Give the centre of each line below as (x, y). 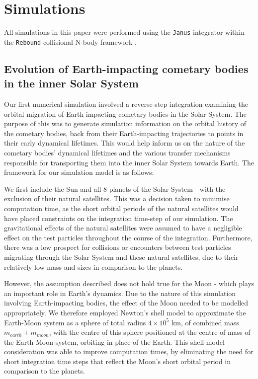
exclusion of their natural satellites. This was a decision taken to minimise (117, 198)
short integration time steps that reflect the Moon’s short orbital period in (118, 361)
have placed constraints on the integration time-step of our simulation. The (119, 218)
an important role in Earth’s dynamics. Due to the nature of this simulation (120, 293)
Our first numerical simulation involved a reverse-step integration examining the (126, 104)
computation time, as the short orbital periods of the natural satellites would (121, 208)
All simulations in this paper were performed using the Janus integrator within (124, 32)
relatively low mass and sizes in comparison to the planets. (93, 266)
